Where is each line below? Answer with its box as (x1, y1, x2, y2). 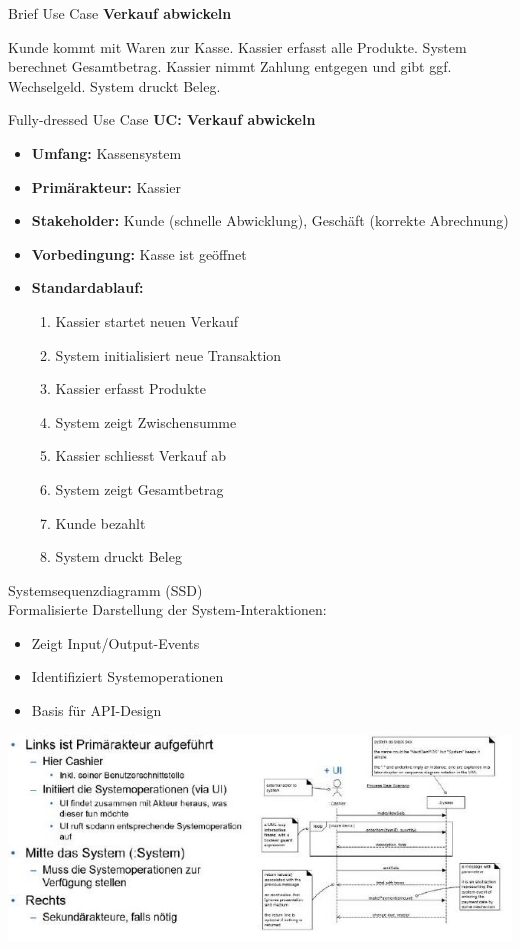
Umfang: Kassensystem (31, 142, 182, 163)
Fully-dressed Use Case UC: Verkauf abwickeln (8, 109, 316, 130)
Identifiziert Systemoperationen (31, 666, 224, 687)
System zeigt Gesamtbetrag (55, 478, 224, 499)
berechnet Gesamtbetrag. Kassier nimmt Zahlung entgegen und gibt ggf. (8, 56, 452, 77)
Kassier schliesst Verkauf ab (55, 445, 226, 466)
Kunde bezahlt (55, 512, 146, 533)
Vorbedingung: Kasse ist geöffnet (31, 243, 247, 264)
